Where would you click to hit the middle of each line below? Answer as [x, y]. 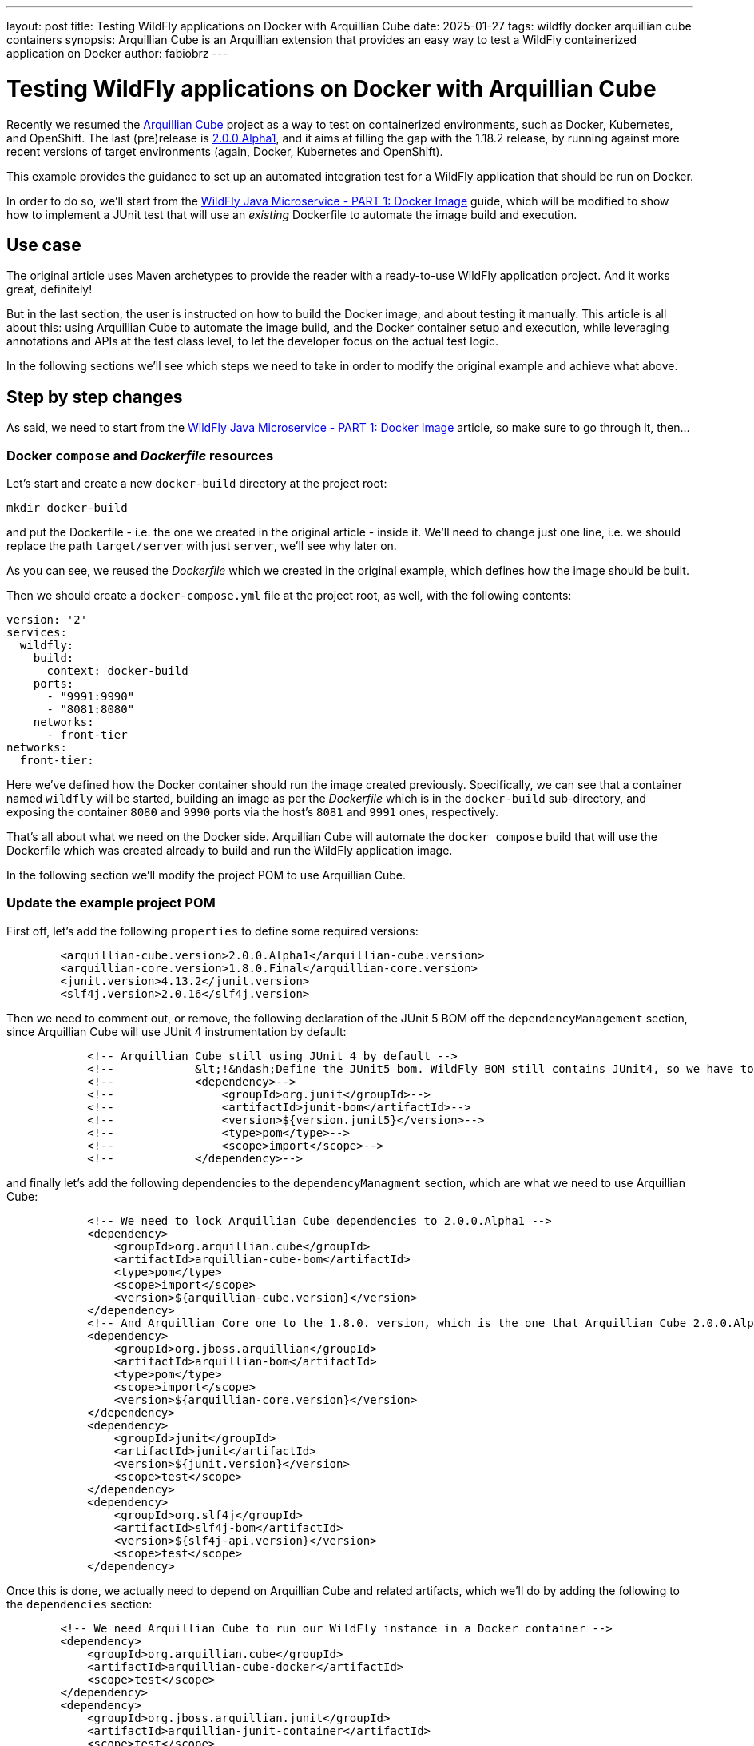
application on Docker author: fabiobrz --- [117, 53]
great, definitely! [50, 289]
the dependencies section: [79, 1604]
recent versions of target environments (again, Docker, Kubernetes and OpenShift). [225, 151]
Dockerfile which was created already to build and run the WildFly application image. [230, 850]
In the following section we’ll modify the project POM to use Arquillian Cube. [206, 875]
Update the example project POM [111, 903]
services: [37, 632]
